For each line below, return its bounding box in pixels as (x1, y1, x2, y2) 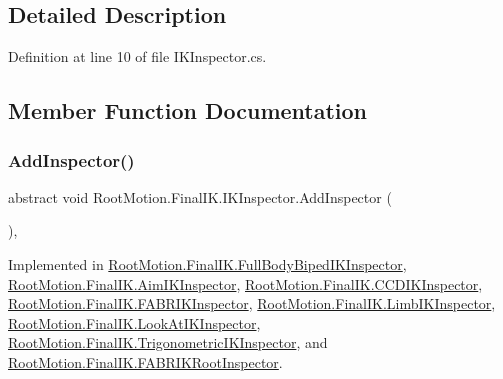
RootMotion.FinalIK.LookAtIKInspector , (8, 312, 261, 333)
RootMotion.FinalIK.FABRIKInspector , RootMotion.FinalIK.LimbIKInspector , (8, 293, 496, 314)
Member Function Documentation (8, 95, 368, 126)
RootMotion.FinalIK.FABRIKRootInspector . (8, 351, 283, 372)
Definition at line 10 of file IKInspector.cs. (8, 46, 267, 67)
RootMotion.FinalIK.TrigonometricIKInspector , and (8, 332, 328, 353)
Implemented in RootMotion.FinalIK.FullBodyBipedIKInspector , (8, 253, 407, 274)
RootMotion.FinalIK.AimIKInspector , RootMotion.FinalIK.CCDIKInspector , (8, 273, 483, 294)
